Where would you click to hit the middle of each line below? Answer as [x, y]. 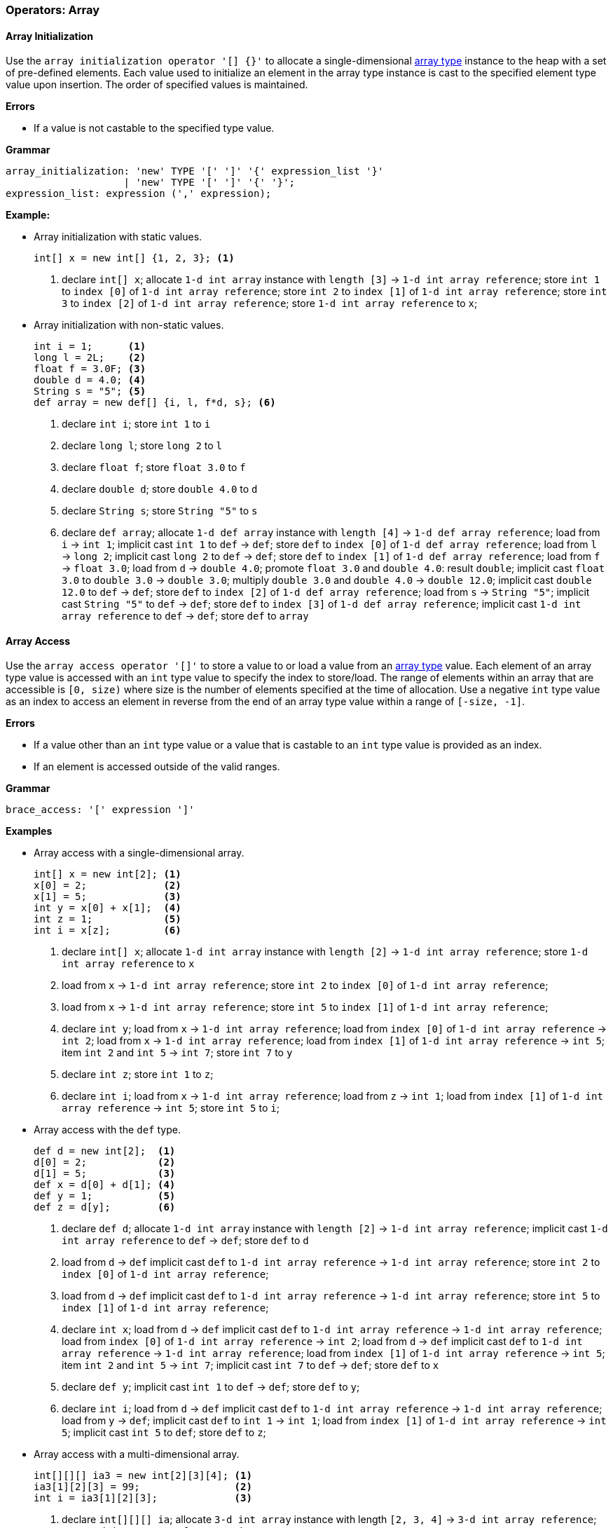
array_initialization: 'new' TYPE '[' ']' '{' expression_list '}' [195, 171]
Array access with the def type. [107, 1130]
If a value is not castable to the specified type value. [154, 128]
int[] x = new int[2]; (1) [108, 874]
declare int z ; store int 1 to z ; [138, 1075]
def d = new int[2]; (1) [105, 1151]
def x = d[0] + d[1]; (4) [105, 1185]
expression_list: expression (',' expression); [139, 194]
